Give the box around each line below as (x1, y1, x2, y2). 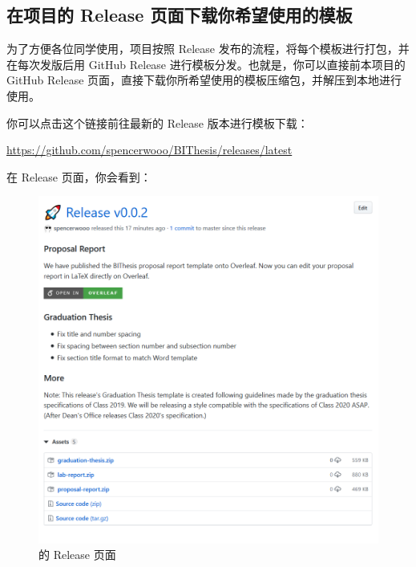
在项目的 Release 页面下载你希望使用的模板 (6, 2, 353, 27)
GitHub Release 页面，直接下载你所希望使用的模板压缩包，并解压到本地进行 (6, 71, 402, 88)
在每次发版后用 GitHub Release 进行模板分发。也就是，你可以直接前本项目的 (6, 55, 406, 72)
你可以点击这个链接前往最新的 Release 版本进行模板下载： (6, 114, 309, 131)
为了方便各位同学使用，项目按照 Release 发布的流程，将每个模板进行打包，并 (6, 40, 410, 57)
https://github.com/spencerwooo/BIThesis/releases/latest (6, 141, 293, 158)
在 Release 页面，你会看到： (6, 168, 151, 185)
